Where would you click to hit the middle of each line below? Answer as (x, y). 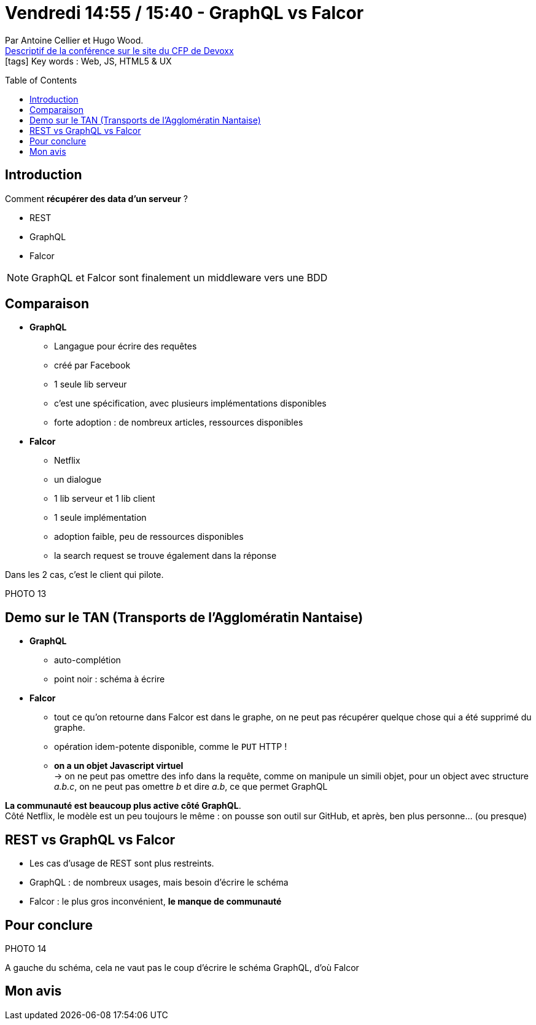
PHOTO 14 (26, 948)
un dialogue (78, 480)
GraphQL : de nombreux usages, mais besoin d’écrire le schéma (159, 883)
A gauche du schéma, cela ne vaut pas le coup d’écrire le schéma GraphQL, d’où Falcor (182, 967)
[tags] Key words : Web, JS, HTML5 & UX (88, 61)
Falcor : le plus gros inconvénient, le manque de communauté (156, 902)
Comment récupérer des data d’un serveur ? (97, 198)
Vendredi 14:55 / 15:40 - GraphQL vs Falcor (184, 13)
